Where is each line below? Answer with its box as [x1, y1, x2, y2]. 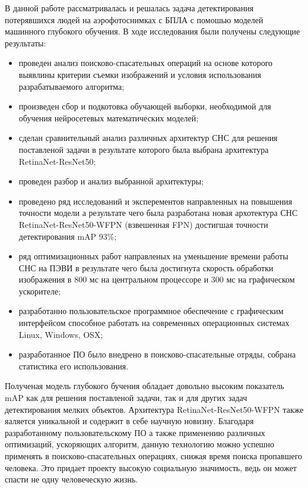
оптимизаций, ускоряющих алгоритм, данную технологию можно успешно [5, 438, 274, 450]
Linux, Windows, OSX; [18, 328, 103, 340]
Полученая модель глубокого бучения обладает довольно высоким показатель [5, 380, 284, 392]
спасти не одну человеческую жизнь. [5, 473, 138, 485]
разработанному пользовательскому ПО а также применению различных [5, 426, 265, 438]
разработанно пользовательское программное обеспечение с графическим [18, 305, 284, 317]
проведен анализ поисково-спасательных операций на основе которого [18, 57, 273, 69]
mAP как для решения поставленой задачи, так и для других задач [5, 391, 247, 404]
